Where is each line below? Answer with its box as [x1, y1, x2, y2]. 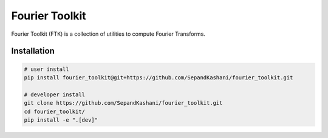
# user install [24, 65, 69, 73]
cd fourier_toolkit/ [24, 108, 85, 115]
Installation [11, 46, 55, 56]
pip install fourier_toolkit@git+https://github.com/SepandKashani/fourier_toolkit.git [24, 74, 293, 81]
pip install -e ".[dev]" [24, 116, 98, 123]
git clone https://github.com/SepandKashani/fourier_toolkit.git [24, 100, 223, 107]
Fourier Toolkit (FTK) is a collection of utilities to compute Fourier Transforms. [11, 30, 206, 38]
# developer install [24, 91, 85, 98]
